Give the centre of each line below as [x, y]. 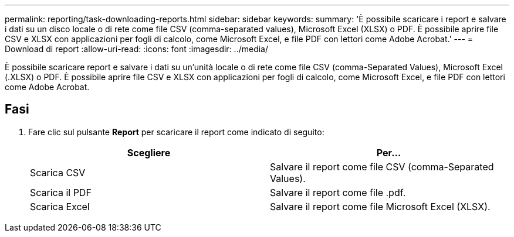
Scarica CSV [58, 172]
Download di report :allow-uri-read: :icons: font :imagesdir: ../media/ [137, 49]
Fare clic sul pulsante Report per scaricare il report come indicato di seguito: [176, 132]
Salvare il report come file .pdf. [338, 192]
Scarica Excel [60, 206]
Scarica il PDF [61, 192]
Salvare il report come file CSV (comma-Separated [382, 166]
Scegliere [149, 152]
